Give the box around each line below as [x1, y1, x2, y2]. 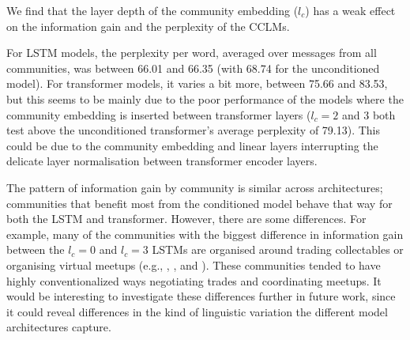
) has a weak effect [305, 2, 396, 18]
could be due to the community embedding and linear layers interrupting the [6, 137, 378, 153]
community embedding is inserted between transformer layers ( [6, 106, 311, 123]
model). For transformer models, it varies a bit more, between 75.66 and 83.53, [6, 75, 388, 92]
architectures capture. [6, 319, 111, 335]
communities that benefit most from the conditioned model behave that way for [6, 195, 393, 211]
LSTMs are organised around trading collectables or [152, 241, 404, 258]
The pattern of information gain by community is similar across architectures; [6, 179, 383, 195]
